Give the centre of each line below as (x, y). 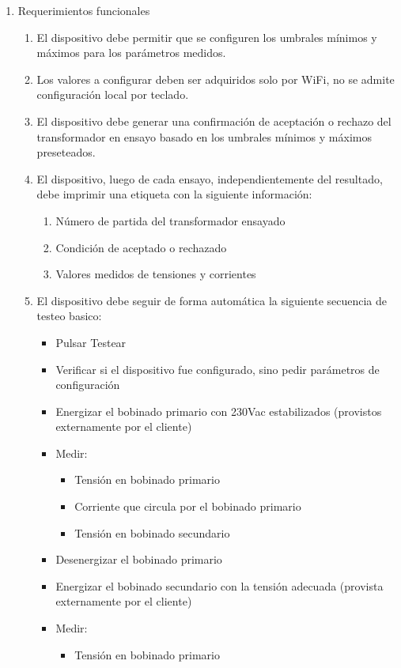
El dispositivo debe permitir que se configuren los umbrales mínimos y (207, 37)
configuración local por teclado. (113, 94)
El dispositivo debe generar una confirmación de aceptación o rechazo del (214, 121)
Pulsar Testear (91, 342)
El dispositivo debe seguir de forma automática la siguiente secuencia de (212, 300)
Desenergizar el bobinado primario (139, 559)
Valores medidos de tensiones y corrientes (156, 274)
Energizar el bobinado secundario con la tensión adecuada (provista (219, 585)
